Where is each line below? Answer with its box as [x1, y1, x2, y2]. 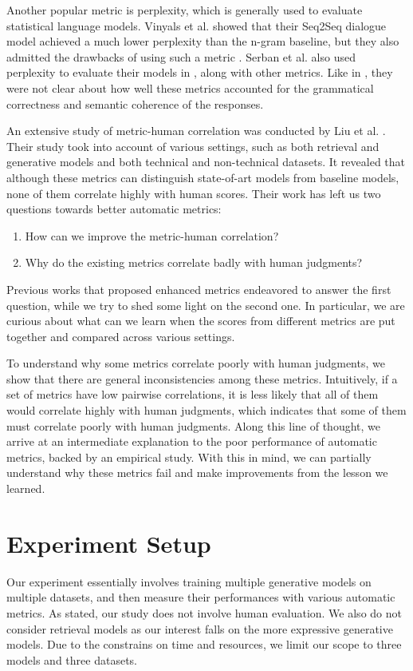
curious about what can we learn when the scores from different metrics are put [6, 312, 395, 329]
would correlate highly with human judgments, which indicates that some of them [6, 402, 407, 419]
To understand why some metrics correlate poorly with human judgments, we [6, 355, 385, 371]
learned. [6, 480, 45, 497]
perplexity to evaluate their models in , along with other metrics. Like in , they [6, 64, 393, 81]
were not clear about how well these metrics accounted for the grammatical [6, 79, 374, 96]
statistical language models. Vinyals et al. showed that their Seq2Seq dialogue [6, 17, 387, 34]
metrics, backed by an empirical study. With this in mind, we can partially [6, 448, 372, 465]
